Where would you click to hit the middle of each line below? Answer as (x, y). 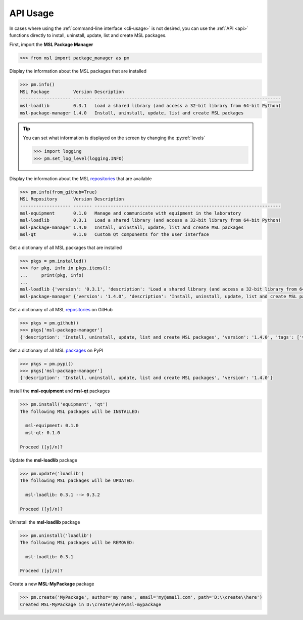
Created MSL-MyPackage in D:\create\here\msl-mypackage (91, 604)
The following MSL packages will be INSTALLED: (80, 411)
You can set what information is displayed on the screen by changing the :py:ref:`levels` (114, 138)
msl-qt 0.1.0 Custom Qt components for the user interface (115, 234)
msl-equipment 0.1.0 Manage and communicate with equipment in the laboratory (131, 213)
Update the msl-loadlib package (43, 460)
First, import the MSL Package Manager (51, 45)
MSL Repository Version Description (72, 199)
